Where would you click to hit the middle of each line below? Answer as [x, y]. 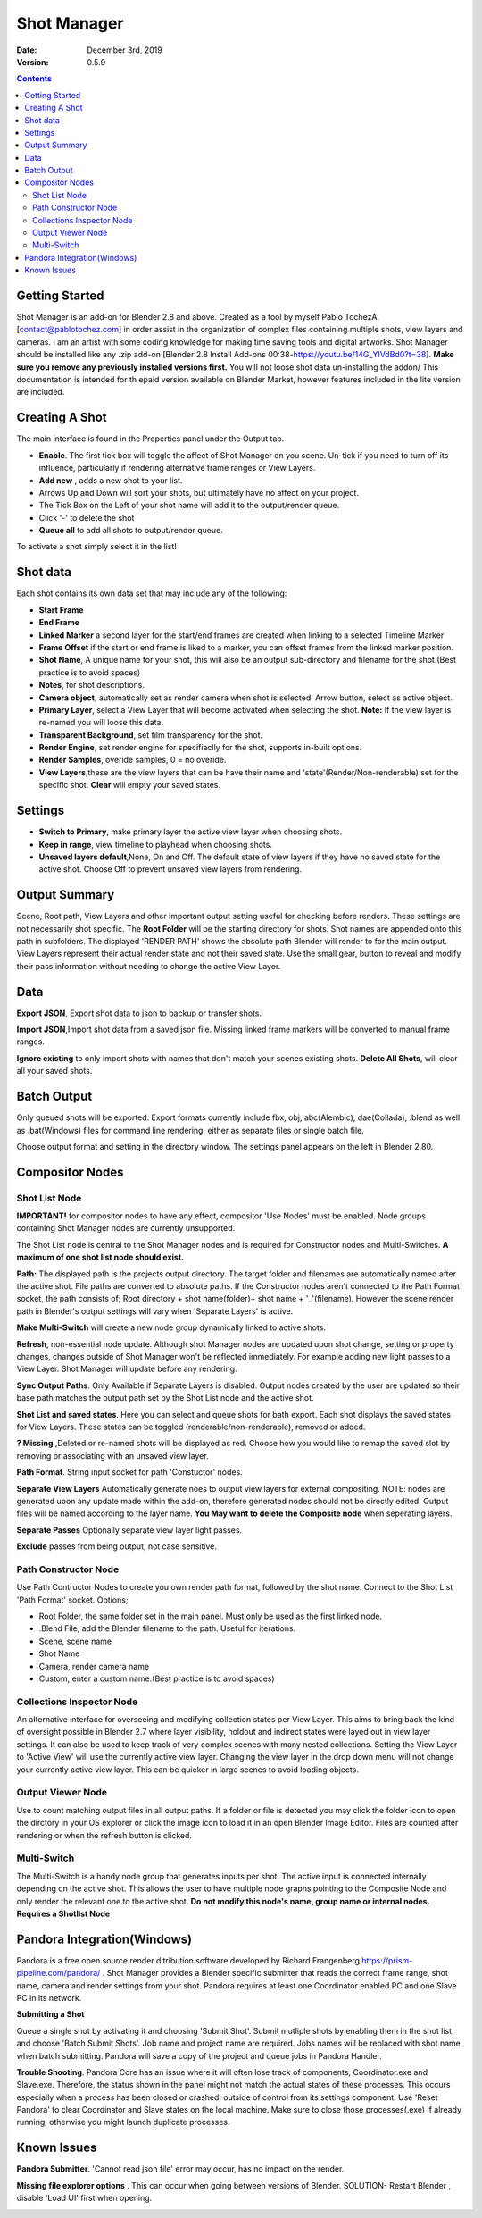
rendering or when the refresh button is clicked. [104, 1835]
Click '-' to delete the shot [87, 517]
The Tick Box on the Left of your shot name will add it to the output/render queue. [189, 506]
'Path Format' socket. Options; [72, 1600]
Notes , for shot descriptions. [91, 685]
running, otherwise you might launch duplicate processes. [123, 2122]
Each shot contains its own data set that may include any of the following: [152, 593]
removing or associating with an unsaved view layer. [112, 1455]
